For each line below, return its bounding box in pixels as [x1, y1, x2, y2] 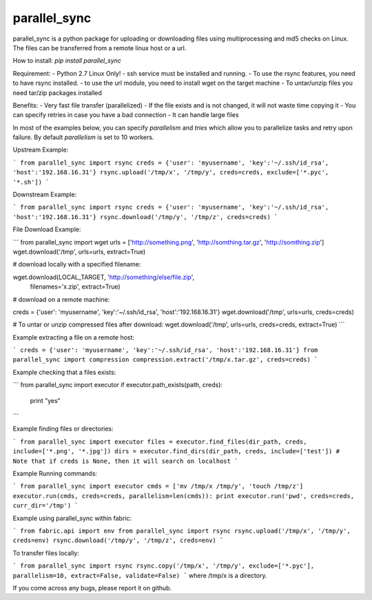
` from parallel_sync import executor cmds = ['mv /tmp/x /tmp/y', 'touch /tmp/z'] [12, 482, 304, 490]
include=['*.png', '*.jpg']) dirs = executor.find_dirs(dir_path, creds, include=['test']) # [12, 448, 340, 455]
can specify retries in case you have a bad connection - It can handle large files [12, 111, 239, 119]
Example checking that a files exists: [12, 368, 116, 376]
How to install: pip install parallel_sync [12, 56, 122, 65]
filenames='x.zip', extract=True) [30, 282, 121, 291]
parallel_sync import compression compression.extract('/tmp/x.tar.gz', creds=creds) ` [12, 355, 318, 364]
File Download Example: [12, 225, 81, 234]
